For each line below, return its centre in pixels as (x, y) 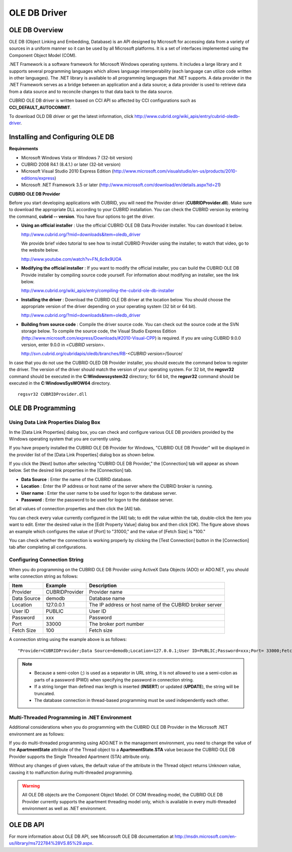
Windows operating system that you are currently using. (65, 439)
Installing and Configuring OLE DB (62, 137)
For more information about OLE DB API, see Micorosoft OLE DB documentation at (91, 836)
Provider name (106, 592)
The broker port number (117, 624)
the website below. (40, 250)
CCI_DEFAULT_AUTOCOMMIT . (40, 107)
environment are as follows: (37, 734)
